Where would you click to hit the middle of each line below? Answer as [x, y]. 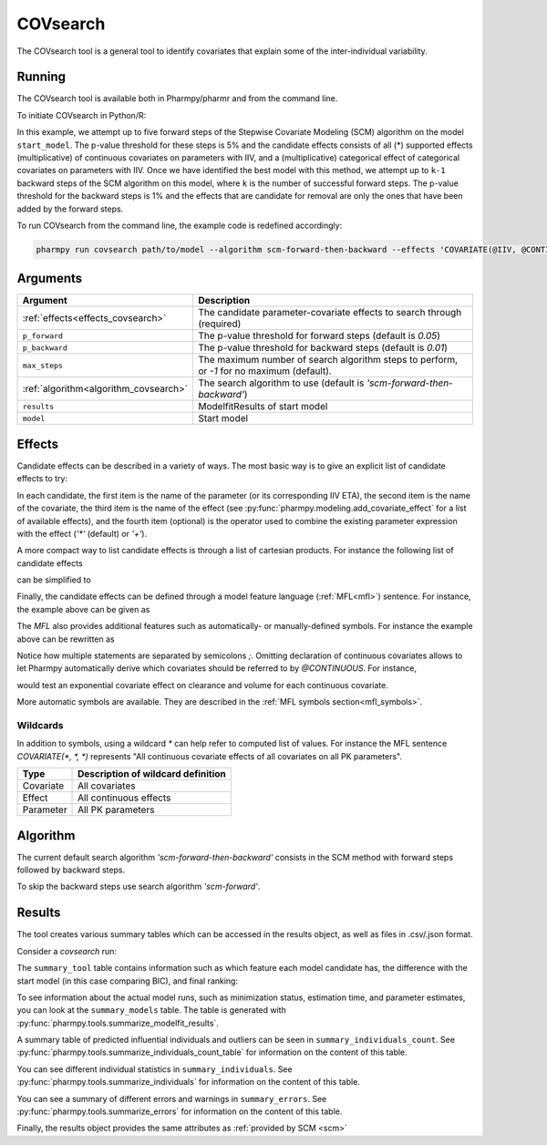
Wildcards [40, 725]
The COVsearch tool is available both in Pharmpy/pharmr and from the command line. [177, 98]
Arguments [50, 279]
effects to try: [42, 479]
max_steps [43, 365]
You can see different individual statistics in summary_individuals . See [155, 1069]
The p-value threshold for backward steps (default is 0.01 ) [323, 348]
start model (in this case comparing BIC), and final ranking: [128, 981]
